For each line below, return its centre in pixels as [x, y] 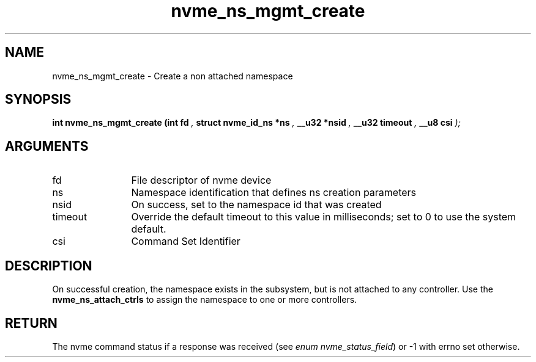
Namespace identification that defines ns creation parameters [274, 193]
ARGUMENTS [47, 146]
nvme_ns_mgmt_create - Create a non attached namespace [173, 76]
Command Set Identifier [186, 241]
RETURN [31, 323]
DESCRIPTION [49, 266]
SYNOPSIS [38, 100]
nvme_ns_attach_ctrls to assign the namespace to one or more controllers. [205, 300]
